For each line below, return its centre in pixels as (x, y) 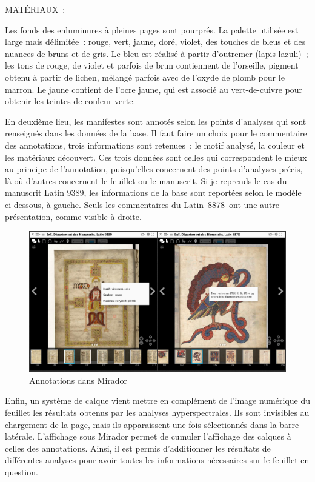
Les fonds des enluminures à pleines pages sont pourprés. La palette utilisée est (152, 29)
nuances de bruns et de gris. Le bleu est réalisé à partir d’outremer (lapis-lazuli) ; (157, 53)
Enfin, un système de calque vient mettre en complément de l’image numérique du (157, 400)
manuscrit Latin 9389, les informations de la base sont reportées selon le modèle (153, 192)
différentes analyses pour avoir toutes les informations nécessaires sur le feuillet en (157, 460)
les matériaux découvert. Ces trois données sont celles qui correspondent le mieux (156, 157)
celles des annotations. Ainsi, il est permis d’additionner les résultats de (138, 448)
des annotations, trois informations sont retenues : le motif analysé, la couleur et (155, 145)
